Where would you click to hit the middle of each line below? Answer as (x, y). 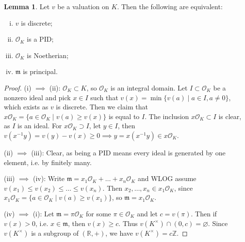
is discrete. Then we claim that (102, 107)
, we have (119, 233)
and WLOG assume (167, 178)
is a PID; (40, 39)
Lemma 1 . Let (27, 6)
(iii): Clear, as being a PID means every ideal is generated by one (128, 152)
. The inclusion (167, 116)
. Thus (128, 223)
